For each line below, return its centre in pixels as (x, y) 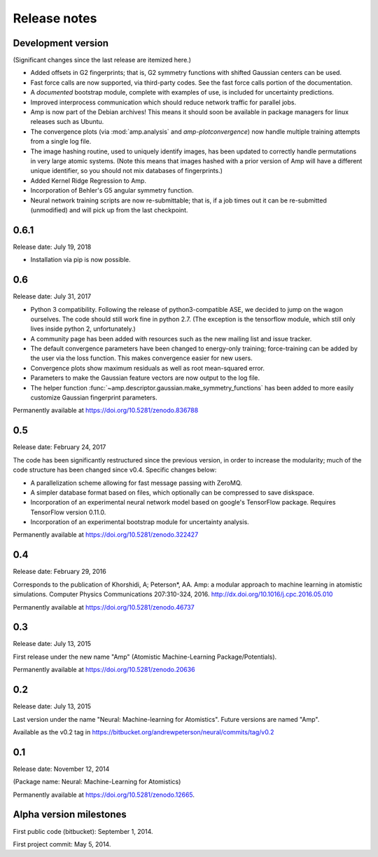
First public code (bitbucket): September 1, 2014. (83, 831)
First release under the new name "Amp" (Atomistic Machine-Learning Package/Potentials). (145, 657)
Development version (61, 43)
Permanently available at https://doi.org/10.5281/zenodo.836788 (106, 411)
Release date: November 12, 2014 (61, 769)
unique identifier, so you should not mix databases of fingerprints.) (127, 171)
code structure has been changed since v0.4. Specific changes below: (115, 470)
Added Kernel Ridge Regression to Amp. (89, 180)
